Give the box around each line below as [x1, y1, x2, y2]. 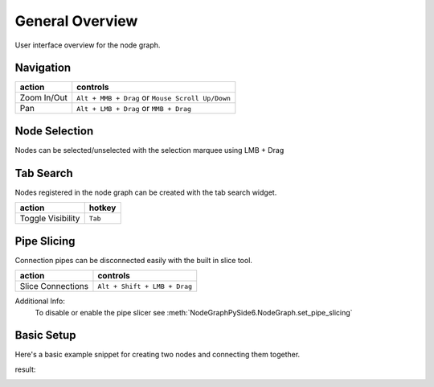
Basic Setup [14, 328, 76, 342]
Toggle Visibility [19, 213, 80, 224]
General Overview [14, 12, 138, 30]
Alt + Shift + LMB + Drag [97, 282, 193, 290]
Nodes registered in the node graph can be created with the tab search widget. [14, 187, 277, 197]
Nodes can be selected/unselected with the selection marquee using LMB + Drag [14, 145, 285, 154]
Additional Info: [14, 296, 66, 306]
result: [14, 364, 36, 374]
